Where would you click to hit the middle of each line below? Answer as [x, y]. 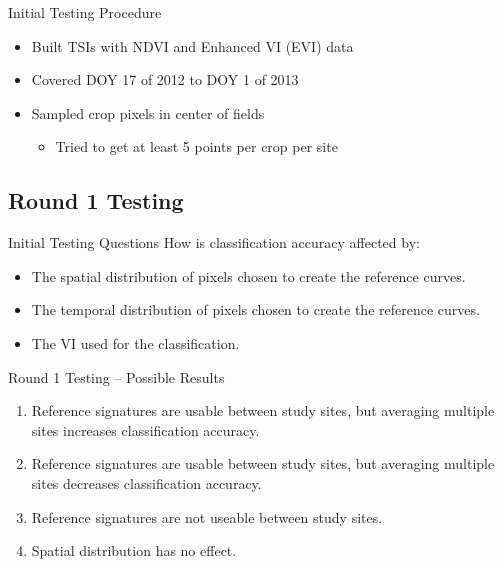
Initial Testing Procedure [85, 12]
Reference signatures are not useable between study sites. [207, 516]
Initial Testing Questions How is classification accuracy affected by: [214, 242]
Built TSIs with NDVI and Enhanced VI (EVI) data [192, 45]
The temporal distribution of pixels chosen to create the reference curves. [255, 309]
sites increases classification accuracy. [145, 429]
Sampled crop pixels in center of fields [148, 112]
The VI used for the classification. [135, 342]
